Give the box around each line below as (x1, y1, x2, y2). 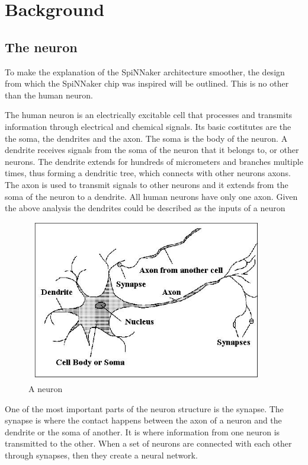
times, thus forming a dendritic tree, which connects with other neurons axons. (5, 167, 291, 179)
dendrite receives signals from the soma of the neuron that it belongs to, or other (5, 144, 299, 156)
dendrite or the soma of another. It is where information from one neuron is (5, 425, 280, 438)
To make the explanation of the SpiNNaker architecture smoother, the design (5, 65, 285, 78)
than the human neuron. (5, 88, 94, 101)
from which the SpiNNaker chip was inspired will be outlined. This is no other (5, 77, 289, 90)
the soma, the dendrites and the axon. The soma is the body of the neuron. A (5, 132, 288, 144)
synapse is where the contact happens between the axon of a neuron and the (5, 414, 282, 426)
